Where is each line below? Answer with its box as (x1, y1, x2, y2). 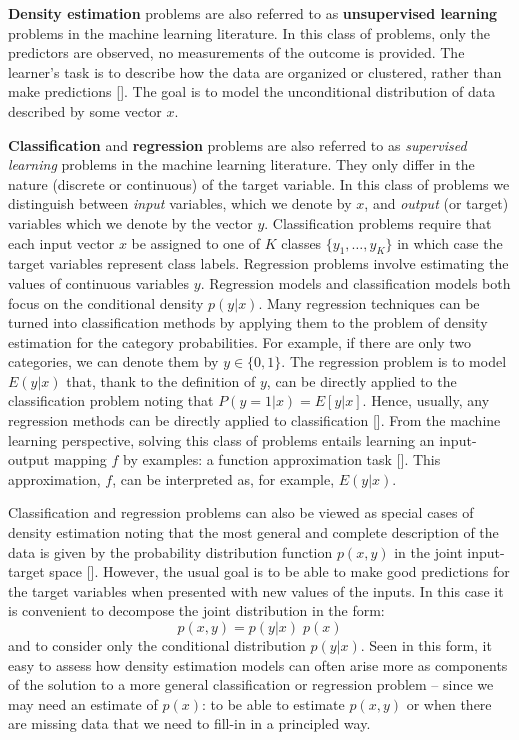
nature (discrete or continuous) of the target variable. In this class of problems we (8, 173, 510, 194)
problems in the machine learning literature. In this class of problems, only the (8, 22, 491, 43)
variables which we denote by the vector (8, 212, 253, 233)
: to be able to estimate (201, 693, 345, 714)
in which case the (397, 232, 503, 253)
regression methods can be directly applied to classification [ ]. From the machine (8, 410, 501, 431)
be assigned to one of (131, 232, 261, 253)
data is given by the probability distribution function (8, 541, 333, 562)
